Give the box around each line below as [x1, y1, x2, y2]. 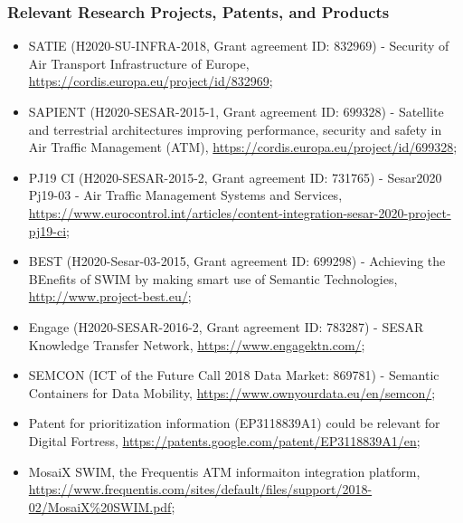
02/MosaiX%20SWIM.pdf [28, 497, 172, 516]
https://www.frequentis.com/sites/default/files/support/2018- [28, 480, 373, 499]
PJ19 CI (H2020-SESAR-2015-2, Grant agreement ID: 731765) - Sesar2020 [28, 167, 442, 186]
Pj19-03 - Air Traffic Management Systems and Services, [28, 185, 343, 204]
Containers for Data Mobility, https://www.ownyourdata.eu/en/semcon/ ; [28, 383, 436, 402]
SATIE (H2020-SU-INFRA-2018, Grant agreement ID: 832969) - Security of [28, 36, 449, 55]
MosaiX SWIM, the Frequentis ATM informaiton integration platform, [28, 461, 420, 480]
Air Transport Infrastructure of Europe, [28, 53, 250, 72]
